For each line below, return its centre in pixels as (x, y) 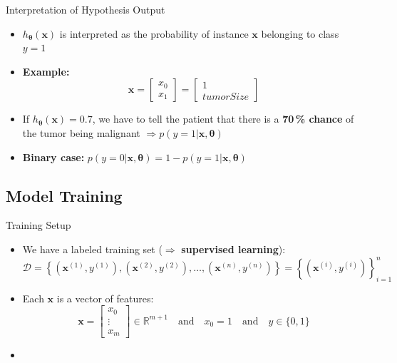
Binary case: (53, 157)
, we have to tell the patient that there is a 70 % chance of (223, 119)
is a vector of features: (105, 298)
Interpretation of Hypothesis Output (86, 9)
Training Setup (38, 225)
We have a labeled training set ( (92, 249)
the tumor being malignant (81, 132)
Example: (46, 71)
